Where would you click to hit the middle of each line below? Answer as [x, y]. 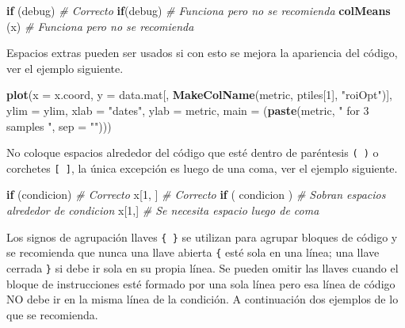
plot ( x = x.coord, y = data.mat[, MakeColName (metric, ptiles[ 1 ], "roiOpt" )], [199, 95]
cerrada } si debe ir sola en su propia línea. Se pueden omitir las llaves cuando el [202, 267]
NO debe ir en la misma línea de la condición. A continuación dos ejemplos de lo [202, 299]
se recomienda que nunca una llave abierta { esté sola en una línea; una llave [193, 252]
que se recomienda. [52, 314]
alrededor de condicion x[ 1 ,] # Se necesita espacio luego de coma [163, 210]
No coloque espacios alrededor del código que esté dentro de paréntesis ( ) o [193, 153]
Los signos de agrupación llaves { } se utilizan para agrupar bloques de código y [202, 236]
